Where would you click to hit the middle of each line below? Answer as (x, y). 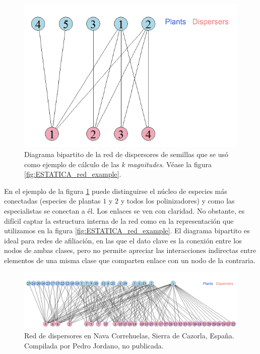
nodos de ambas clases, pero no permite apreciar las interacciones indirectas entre (130, 250)
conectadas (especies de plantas (52, 201)
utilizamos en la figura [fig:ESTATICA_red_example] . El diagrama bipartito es (127, 231)
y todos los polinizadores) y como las (178, 201)
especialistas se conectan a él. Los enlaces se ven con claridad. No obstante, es (124, 210)
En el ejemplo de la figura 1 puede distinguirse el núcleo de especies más (116, 191)
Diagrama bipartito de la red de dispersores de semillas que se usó (126, 154)
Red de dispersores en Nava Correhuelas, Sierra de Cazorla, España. (129, 336)
